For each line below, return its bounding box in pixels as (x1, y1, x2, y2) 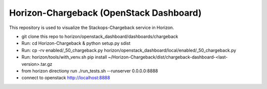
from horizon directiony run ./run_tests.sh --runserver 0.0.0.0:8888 (21, 68, 158, 74)
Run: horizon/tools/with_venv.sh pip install (21, 54, 107, 60)
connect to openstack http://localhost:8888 (21, 75, 110, 81)
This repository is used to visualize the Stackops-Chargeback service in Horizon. (9, 25, 174, 30)
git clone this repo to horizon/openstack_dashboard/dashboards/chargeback (21, 33, 178, 39)
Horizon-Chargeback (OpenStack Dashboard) (9, 7, 202, 18)
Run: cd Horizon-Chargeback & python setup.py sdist (21, 40, 131, 46)
